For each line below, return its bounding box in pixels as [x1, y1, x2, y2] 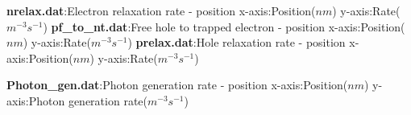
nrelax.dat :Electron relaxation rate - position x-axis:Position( [6, 2, 316, 18]
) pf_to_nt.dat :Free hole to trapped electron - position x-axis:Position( [43, 18, 405, 35]
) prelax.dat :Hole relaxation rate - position [127, 34, 346, 51]
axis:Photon [6, 92, 65, 109]
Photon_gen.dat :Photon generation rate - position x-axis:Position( [6, 76, 348, 93]
